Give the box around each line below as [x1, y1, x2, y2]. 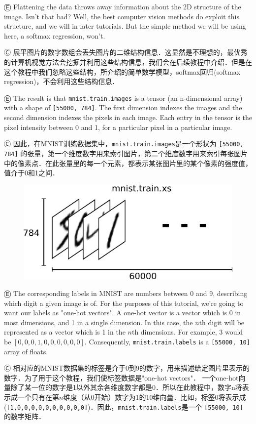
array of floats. [4, 346, 48, 356]
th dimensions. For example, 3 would [131, 327, 243, 337]
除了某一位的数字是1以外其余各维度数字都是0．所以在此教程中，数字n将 [10, 382, 242, 392]
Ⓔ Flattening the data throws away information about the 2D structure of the [4, 1, 241, 11]
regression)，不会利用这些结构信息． [4, 76, 119, 86]
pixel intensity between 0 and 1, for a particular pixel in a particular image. [4, 122, 232, 132]
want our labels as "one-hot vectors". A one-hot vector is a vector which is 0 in [4, 307, 241, 318]
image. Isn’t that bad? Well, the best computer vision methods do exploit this [4, 11, 239, 21]
